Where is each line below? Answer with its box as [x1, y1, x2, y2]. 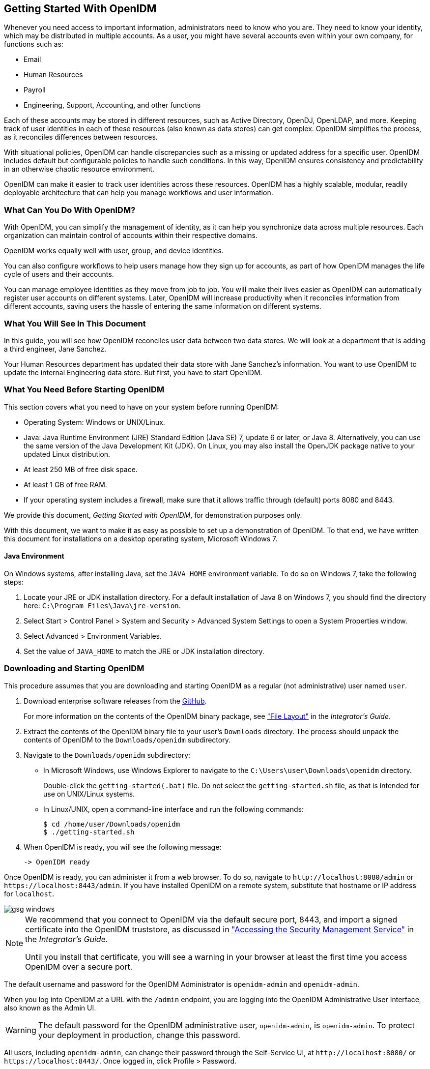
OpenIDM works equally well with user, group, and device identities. [4, 246, 224, 255]
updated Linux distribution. [24, 449, 111, 458]
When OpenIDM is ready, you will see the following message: [24, 842, 222, 851]
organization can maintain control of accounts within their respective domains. [4, 231, 258, 240]
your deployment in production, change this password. [38, 1030, 240, 1040]
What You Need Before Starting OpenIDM [4, 385, 165, 395]
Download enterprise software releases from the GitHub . [24, 696, 207, 705]
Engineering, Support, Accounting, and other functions [24, 101, 201, 110]
